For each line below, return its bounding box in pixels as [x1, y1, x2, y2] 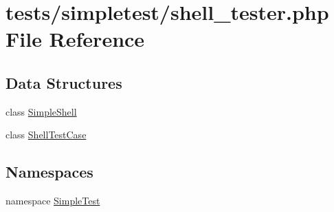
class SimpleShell [5, 104, 77, 118]
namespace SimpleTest [5, 193, 100, 208]
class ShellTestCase [5, 127, 87, 142]
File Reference [5, 25, 145, 53]
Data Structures [5, 72, 122, 93]
